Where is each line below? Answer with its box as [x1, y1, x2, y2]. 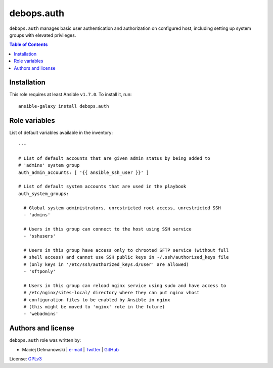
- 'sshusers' [23, 233, 56, 239]
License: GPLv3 [9, 356, 42, 362]
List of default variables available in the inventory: [9, 129, 113, 135]
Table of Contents [9, 41, 48, 48]
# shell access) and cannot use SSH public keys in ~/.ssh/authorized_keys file [23, 254, 229, 260]
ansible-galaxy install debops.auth [18, 103, 109, 109]
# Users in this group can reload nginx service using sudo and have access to [23, 283, 226, 288]
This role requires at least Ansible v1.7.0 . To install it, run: [9, 91, 132, 98]
